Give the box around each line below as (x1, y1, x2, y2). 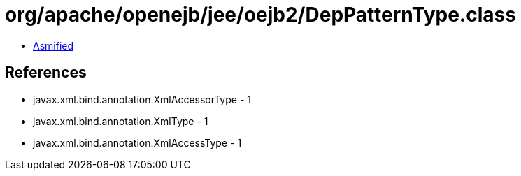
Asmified (33, 39, 74, 52)
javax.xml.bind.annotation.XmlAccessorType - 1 (33, 93, 251, 105)
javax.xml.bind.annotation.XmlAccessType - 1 (33, 136, 242, 149)
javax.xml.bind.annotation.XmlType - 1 (33, 115, 208, 127)
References (5, 64, 87, 82)
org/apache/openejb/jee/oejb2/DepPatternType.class (5, 3, 516, 27)
